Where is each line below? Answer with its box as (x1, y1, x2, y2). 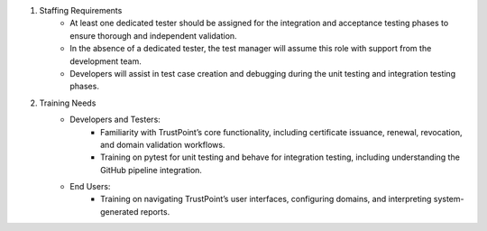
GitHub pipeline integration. (100, 164, 203, 175)
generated (100, 206, 139, 217)
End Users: (69, 181, 111, 192)
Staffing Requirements (39, 5, 123, 15)
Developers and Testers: (69, 114, 161, 125)
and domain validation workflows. (100, 139, 225, 150)
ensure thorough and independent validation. (69, 30, 238, 41)
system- (433, 194, 464, 205)
